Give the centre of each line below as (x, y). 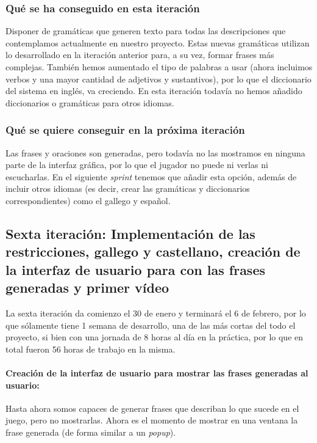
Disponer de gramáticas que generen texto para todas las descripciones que (146, 31)
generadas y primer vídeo (87, 287)
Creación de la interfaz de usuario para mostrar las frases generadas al (157, 372)
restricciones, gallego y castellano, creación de (153, 251)
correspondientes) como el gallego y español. (88, 200)
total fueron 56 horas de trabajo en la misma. (91, 349)
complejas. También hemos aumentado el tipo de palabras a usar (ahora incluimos (159, 67)
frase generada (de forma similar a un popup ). (91, 432)
